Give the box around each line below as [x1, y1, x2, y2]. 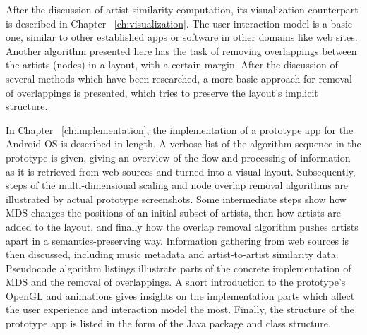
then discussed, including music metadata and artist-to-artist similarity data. [6, 247, 339, 262]
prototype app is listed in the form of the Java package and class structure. [6, 316, 331, 331]
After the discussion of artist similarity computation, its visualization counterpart [6, 2, 359, 16]
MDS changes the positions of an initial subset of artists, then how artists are [6, 205, 342, 220]
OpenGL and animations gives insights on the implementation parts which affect [6, 288, 355, 303]
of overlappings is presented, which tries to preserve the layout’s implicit [6, 85, 318, 99]
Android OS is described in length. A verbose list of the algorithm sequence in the [6, 136, 361, 151]
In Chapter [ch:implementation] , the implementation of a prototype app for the [6, 122, 354, 137]
